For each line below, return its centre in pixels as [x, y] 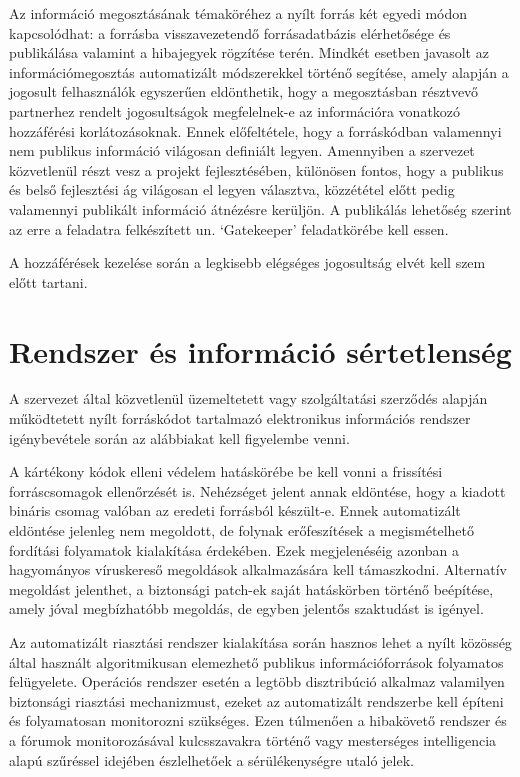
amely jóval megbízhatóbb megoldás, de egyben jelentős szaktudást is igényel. [246, 608]
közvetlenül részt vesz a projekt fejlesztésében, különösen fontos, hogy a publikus [256, 169]
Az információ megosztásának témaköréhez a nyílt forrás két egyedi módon [238, 13]
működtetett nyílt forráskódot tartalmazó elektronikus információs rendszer [240, 418]
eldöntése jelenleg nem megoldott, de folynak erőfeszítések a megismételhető [241, 530]
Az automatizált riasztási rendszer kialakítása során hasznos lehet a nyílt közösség [260, 641]
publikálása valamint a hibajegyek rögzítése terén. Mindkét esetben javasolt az [249, 52]
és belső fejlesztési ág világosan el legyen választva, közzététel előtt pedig [232, 189]
